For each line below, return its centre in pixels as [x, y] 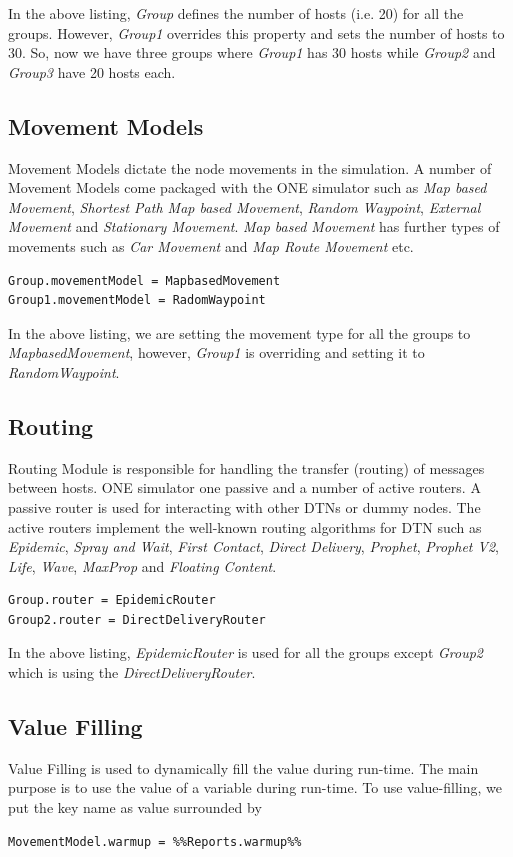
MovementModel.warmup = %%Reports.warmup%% [155, 841]
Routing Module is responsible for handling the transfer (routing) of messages [246, 467]
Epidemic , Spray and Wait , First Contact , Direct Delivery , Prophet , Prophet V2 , [253, 546]
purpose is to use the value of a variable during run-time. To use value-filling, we [255, 787]
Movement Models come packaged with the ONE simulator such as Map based [247, 187]
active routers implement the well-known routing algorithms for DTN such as [245, 526]
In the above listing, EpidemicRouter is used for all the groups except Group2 [246, 652]
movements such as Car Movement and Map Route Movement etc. [211, 245]
